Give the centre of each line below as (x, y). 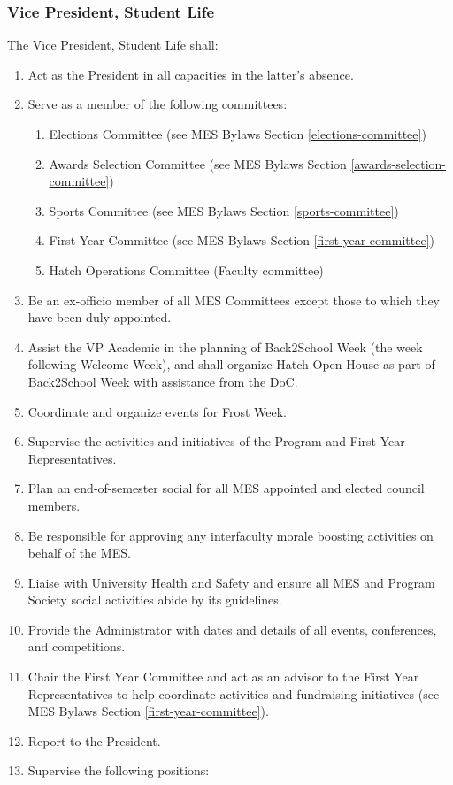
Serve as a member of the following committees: (157, 104)
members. (54, 505)
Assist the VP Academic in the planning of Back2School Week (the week (225, 346)
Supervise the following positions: (119, 770)
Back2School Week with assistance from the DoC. (163, 381)
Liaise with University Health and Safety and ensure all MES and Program (231, 582)
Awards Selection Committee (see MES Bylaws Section (198, 163)
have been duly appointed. (100, 317)
